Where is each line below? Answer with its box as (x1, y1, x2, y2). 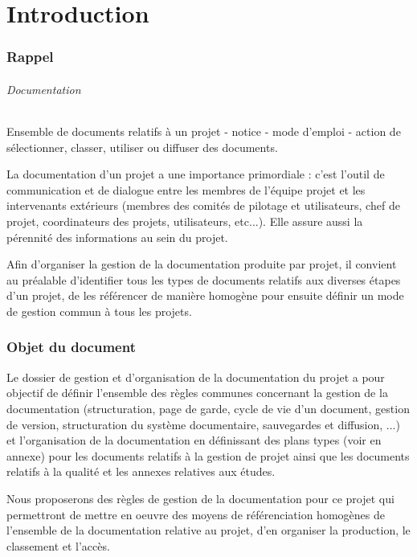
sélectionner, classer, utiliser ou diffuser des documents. (6, 138, 278, 155)
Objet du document (6, 337, 136, 357)
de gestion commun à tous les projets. (6, 302, 192, 319)
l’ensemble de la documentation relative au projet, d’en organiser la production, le (6, 522, 411, 539)
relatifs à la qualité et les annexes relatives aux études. (6, 463, 276, 480)
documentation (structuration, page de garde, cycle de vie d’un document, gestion (6, 399, 410, 416)
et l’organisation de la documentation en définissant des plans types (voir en (6, 432, 382, 448)
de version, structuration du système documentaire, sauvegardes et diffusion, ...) (6, 416, 400, 432)
